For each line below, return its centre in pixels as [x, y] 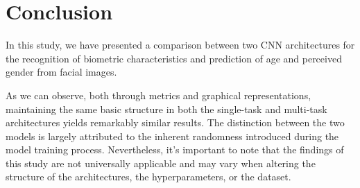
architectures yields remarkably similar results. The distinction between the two [175, 122]
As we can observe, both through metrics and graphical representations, [158, 95]
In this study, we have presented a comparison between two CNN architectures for [180, 45]
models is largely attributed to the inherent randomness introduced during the [172, 136]
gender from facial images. [61, 72]
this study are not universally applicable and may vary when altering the [161, 163]
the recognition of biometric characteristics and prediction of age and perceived [174, 58]
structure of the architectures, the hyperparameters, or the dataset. [148, 177]
